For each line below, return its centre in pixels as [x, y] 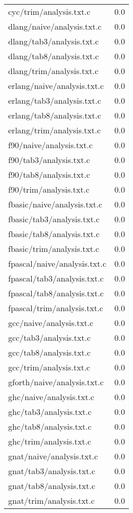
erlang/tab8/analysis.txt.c [55, 115]
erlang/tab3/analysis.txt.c [55, 100]
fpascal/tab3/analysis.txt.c [56, 278]
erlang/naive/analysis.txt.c [56, 86]
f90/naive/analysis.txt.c [51, 145]
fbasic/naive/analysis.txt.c [55, 204]
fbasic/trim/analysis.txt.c [54, 249]
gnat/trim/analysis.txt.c [52, 500]
